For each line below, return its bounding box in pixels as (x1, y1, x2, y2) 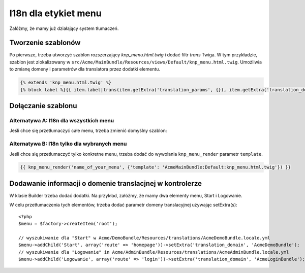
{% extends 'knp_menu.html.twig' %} (20, 80, 112, 86)
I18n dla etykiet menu (9, 8, 102, 19)
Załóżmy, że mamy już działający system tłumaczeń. (9, 25, 119, 31)
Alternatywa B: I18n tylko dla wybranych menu (9, 140, 127, 147)
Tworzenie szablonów (9, 39, 81, 47)
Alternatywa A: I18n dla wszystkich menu (9, 117, 114, 124)
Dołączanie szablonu (9, 101, 77, 110)
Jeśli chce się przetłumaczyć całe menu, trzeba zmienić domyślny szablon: (9, 127, 167, 134)
